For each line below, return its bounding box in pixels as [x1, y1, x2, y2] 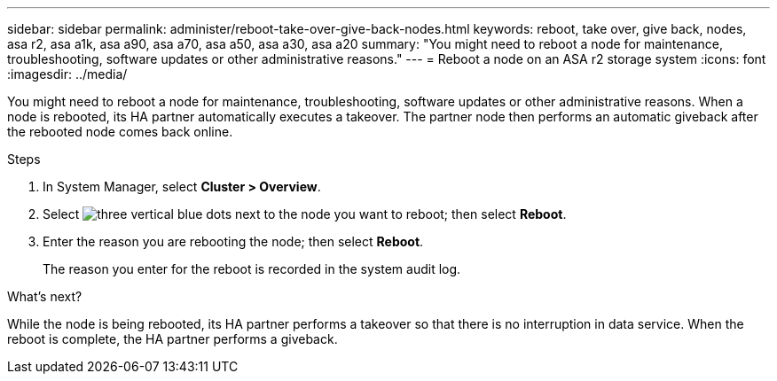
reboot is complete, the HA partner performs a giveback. [7, 331, 338, 346]
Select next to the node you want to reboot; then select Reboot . [43, 206, 567, 222]
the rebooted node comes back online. [7, 124, 233, 139]
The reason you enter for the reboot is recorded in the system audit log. [43, 261, 461, 276]
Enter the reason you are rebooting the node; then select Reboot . [43, 234, 424, 249]
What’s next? [7, 289, 82, 304]
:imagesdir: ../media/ [7, 66, 128, 82]
